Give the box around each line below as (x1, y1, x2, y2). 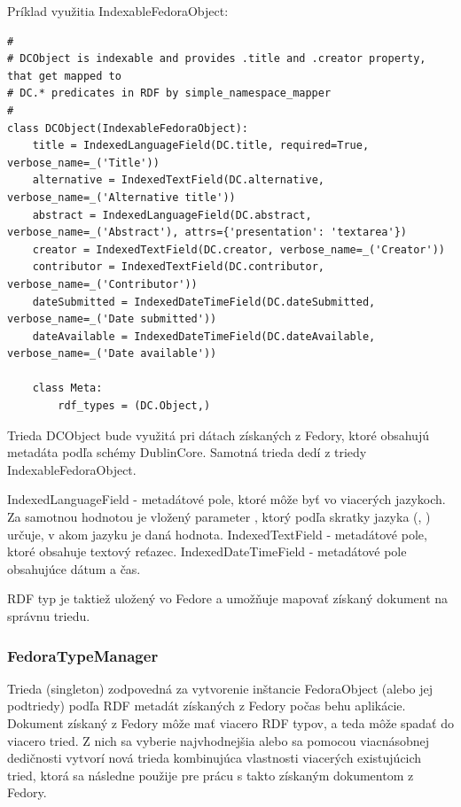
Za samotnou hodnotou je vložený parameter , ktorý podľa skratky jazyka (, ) (7, 508, 431, 526)
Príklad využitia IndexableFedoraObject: (7, 2, 229, 19)
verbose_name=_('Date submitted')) (7, 313, 217, 326)
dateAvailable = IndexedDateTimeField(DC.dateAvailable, (32, 330, 376, 343)
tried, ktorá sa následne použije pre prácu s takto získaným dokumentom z (7, 765, 414, 784)
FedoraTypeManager (7, 644, 159, 666)
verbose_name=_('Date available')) (7, 347, 217, 361)
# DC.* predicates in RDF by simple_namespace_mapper (7, 87, 332, 100)
